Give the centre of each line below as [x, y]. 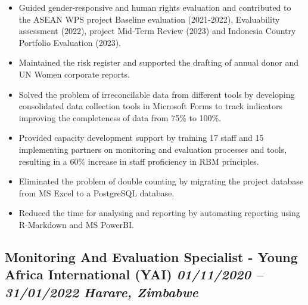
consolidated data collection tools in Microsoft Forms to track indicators [150, 106]
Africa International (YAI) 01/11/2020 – [134, 274]
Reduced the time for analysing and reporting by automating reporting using [159, 213]
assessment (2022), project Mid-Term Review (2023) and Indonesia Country [157, 31]
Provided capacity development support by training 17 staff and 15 [141, 138]
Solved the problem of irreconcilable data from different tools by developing [157, 94]
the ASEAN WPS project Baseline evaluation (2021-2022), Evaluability [149, 19]
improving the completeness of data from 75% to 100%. [120, 117]
